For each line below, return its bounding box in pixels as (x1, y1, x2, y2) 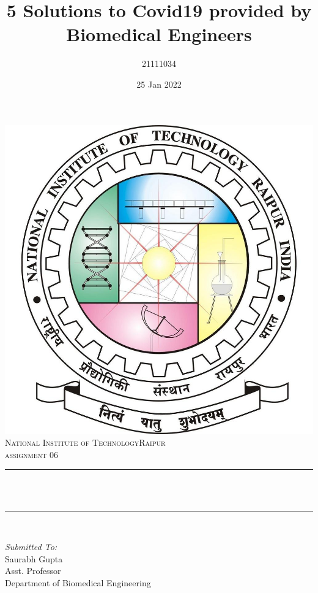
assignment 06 (5, 448, 58, 461)
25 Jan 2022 (136, 77, 182, 90)
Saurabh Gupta (5, 552, 63, 565)
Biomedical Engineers (66, 21, 252, 47)
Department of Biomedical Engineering (5, 576, 151, 589)
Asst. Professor (5, 564, 61, 577)
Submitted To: (5, 540, 57, 553)
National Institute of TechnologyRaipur (5, 436, 166, 449)
